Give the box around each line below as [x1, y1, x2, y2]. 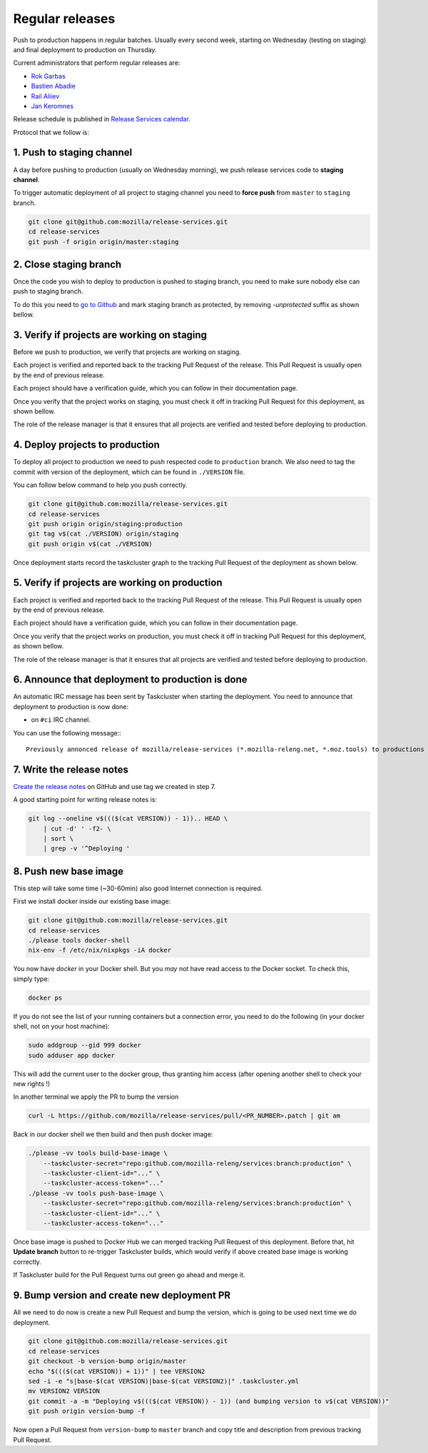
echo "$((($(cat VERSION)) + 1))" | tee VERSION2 [28, 1367, 205, 1375]
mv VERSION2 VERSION [28, 1387, 100, 1395]
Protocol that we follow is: [13, 128, 89, 136]
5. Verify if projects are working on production [13, 577, 223, 589]
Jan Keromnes [31, 101, 74, 110]
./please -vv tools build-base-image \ [28, 1150, 168, 1157]
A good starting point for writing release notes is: [13, 795, 157, 804]
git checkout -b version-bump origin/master [28, 1357, 187, 1365]
